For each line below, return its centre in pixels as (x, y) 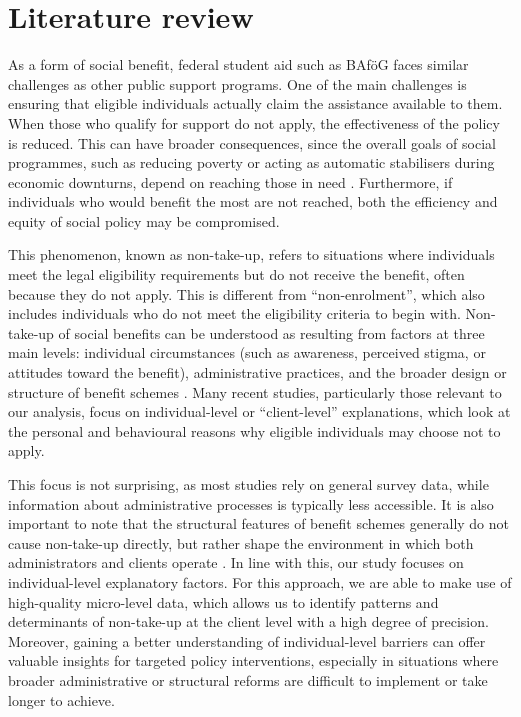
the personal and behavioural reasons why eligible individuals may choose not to (254, 430)
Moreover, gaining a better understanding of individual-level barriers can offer (247, 640)
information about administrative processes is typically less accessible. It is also (251, 503)
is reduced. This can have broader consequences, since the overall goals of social (252, 142)
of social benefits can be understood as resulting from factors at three (271, 332)
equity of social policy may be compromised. (144, 220)
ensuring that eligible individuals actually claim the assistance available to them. (255, 103)
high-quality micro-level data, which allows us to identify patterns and (223, 601)
